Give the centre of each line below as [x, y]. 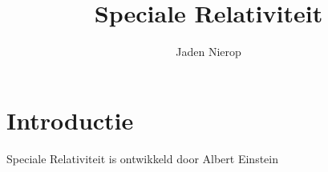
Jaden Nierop [209, 52]
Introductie [70, 120]
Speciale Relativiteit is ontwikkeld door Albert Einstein [142, 158]
